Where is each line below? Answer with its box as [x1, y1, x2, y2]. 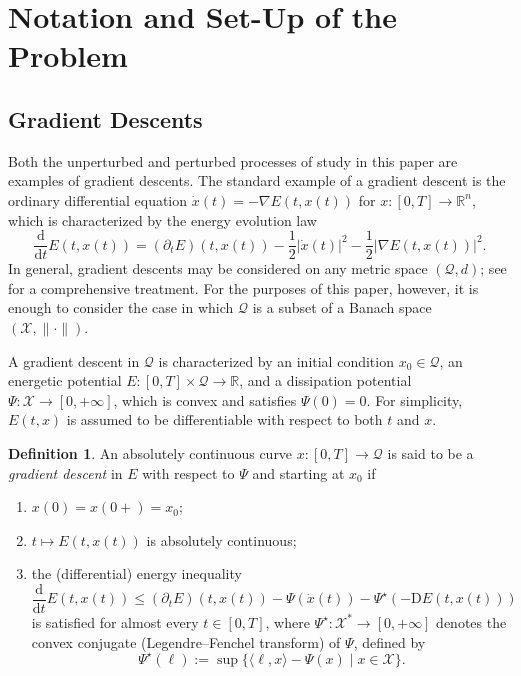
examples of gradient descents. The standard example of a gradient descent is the [8, 170, 506, 191]
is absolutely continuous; [146, 529, 297, 550]
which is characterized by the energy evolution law [8, 209, 317, 230]
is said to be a [387, 442, 474, 463]
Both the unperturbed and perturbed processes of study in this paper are [8, 150, 458, 171]
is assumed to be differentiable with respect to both [66, 409, 383, 430]
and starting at [252, 462, 345, 483]
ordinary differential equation [8, 189, 188, 210]
